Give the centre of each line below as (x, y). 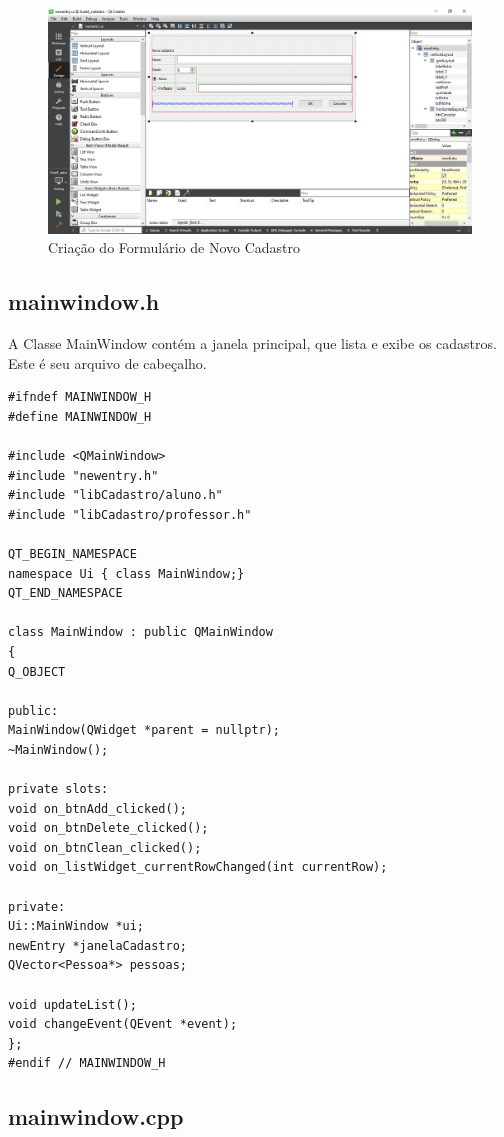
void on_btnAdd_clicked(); (97, 808)
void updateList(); (72, 1004)
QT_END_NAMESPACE (65, 593)
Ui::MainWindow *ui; (76, 926)
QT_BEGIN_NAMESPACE (72, 553)
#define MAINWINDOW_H (80, 416)
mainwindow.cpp (96, 1116)
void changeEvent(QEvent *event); (123, 1024)
